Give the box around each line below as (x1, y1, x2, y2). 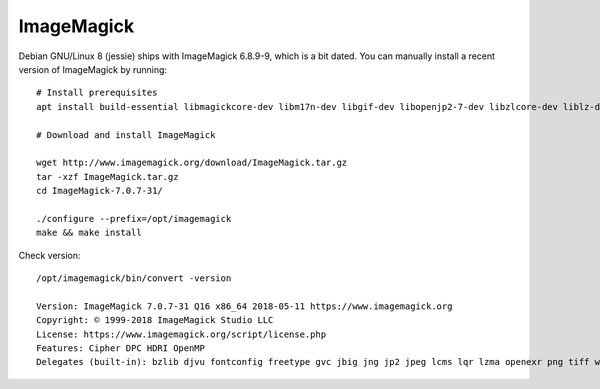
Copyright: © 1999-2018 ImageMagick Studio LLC (36, 315, 274, 326)
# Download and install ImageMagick (36, 129, 216, 140)
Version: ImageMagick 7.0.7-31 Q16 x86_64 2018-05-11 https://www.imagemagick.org (36, 300, 453, 312)
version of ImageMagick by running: (18, 63, 168, 75)
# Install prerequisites (36, 87, 158, 99)
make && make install (36, 227, 142, 239)
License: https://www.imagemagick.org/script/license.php (36, 328, 327, 340)
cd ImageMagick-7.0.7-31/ (36, 185, 164, 197)
